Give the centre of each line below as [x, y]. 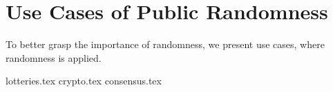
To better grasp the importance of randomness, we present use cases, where [165, 44]
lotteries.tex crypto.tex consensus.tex [84, 81]
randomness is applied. [54, 57]
